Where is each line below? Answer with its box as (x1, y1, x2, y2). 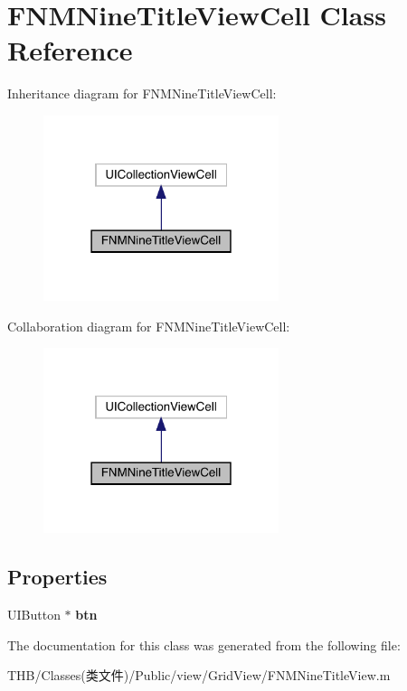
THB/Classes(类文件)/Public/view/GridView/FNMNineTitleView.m (7, 666, 391, 685)
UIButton (7, 604, 61, 623)
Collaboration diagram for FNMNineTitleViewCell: (7, 316, 290, 335)
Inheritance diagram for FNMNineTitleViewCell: (7, 84, 277, 103)
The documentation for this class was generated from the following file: (7, 635, 401, 654)
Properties (7, 563, 108, 591)
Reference (7, 32, 133, 69)
